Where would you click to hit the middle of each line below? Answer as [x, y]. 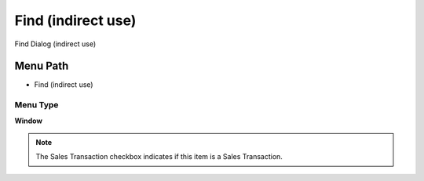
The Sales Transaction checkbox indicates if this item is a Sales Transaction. [159, 157]
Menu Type [37, 105]
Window [29, 121]
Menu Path [42, 66]
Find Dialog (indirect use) [55, 44]
